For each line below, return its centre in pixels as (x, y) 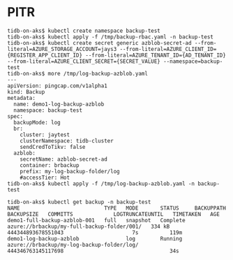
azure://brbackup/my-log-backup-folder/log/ (73, 245)
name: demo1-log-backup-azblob (59, 104)
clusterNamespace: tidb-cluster (67, 140)
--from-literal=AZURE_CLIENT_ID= (168, 49)
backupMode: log (37, 122)
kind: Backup (26, 92)
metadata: (22, 98)
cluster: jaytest (45, 135)
